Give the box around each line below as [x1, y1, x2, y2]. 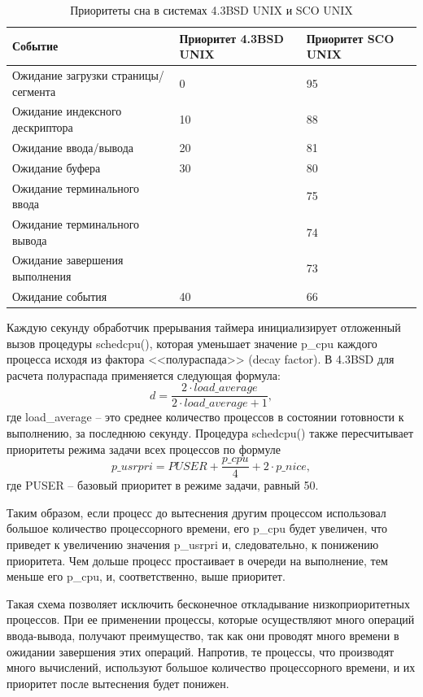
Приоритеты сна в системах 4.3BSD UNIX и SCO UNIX [70, 2, 353, 18]
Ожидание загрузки [12, 67, 108, 84]
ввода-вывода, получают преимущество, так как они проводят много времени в [7, 627, 399, 644]
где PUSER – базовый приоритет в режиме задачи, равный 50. [7, 477, 319, 494]
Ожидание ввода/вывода [12, 138, 133, 155]
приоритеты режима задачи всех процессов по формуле [7, 440, 281, 457]
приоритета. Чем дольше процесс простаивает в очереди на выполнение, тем [7, 551, 388, 568]
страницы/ [111, 67, 164, 84]
